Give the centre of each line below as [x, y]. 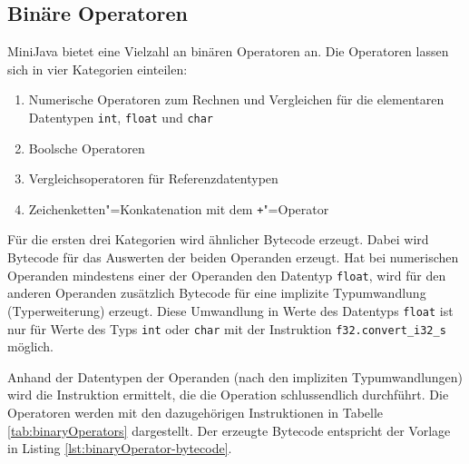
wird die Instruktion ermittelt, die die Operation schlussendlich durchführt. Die [228, 395]
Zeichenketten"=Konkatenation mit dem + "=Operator [179, 208]
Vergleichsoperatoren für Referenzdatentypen [153, 178]
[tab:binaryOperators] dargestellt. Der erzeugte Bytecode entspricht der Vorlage [229, 430]
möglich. [30, 346]
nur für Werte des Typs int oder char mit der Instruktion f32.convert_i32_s [227, 328]
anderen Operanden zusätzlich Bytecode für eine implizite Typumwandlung [217, 293]
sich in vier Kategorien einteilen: [98, 69]
